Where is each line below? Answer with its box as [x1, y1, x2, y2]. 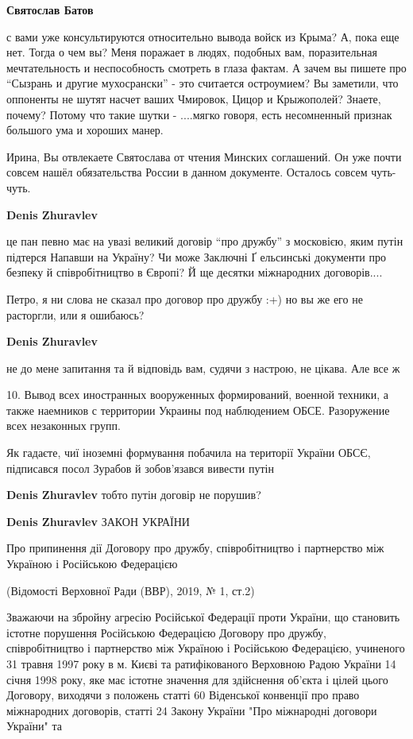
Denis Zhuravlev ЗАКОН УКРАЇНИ [6, 513, 190, 529]
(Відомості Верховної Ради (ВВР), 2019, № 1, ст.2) [6, 582, 255, 598]
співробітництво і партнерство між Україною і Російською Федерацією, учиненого [6, 640, 405, 656]
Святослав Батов [6, 2, 94, 17]
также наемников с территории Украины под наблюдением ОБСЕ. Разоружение [6, 401, 390, 418]
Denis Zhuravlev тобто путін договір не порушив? [6, 486, 261, 503]
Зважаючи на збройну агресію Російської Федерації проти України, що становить [6, 609, 400, 625]
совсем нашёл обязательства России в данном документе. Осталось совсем [6, 164, 368, 180]
